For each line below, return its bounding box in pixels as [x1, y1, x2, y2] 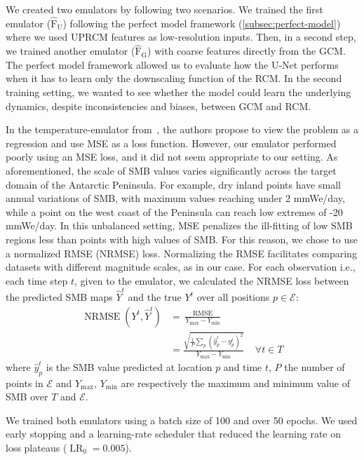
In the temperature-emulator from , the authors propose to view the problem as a [6, 122, 358, 137]
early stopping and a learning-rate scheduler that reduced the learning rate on [6, 426, 342, 441]
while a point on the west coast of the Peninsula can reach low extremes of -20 [6, 204, 343, 219]
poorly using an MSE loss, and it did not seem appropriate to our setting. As [6, 149, 338, 164]
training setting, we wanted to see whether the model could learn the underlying [6, 85, 351, 99]
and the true [128, 290, 182, 304]
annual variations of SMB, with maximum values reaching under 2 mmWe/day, [6, 191, 345, 205]
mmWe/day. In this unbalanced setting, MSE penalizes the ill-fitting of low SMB [6, 218, 353, 233]
